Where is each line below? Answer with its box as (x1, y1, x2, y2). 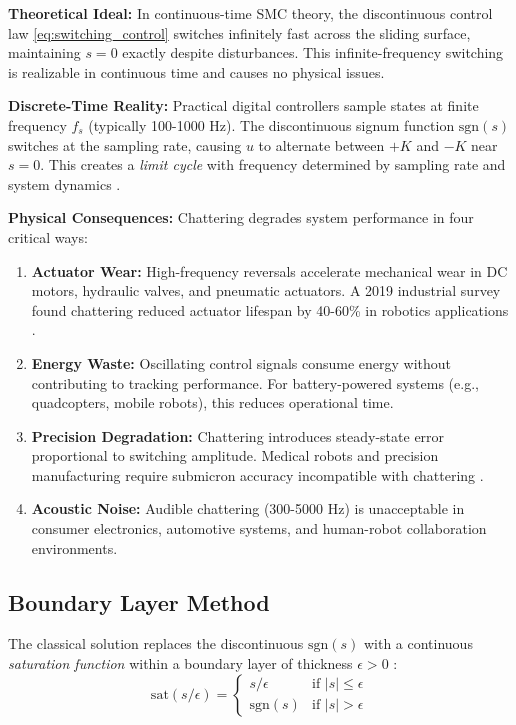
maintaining (8, 42, 81, 63)
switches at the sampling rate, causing (8, 134, 242, 155)
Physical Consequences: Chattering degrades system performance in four (8, 207, 474, 228)
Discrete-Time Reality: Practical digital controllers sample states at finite (8, 95, 479, 116)
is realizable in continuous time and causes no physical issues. (8, 61, 385, 82)
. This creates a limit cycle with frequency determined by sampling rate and (40, 154, 506, 175)
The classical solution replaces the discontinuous (8, 633, 304, 654)
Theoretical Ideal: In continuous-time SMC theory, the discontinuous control (8, 3, 493, 23)
